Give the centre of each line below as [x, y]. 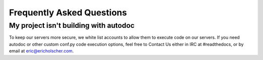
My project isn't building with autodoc [72, 25]
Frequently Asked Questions [68, 12]
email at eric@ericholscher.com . [41, 51]
